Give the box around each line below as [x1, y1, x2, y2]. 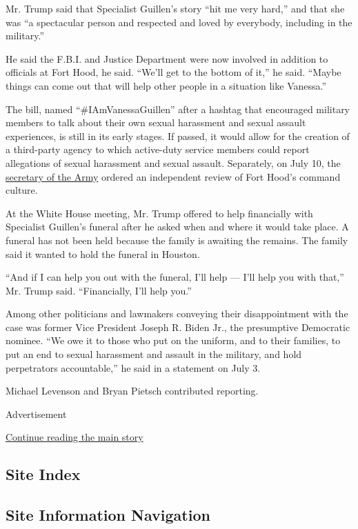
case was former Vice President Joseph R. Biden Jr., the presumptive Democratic [6, 319, 350, 334]
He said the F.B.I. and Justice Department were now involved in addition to [6, 51, 328, 66]
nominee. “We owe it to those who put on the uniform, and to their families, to [6, 333, 341, 348]
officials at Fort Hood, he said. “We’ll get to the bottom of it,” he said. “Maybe [6, 65, 341, 79]
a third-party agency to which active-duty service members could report [6, 142, 310, 157]
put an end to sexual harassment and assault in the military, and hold [6, 347, 302, 361]
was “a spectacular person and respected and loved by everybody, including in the [6, 14, 352, 29]
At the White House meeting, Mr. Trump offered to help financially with [6, 206, 313, 220]
